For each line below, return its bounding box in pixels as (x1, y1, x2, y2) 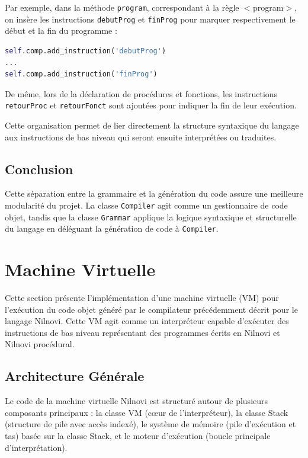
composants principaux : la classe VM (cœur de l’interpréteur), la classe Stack (5, 406, 288, 418)
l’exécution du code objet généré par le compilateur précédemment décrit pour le (5, 303, 298, 315)
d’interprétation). (5, 441, 68, 453)
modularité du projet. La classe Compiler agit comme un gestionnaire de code (5, 198, 288, 211)
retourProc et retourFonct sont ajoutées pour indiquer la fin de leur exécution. (5, 99, 297, 111)
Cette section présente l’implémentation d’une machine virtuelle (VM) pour (5, 292, 279, 304)
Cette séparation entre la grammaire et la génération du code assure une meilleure (5, 187, 303, 200)
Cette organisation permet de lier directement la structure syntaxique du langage (5, 118, 299, 131)
